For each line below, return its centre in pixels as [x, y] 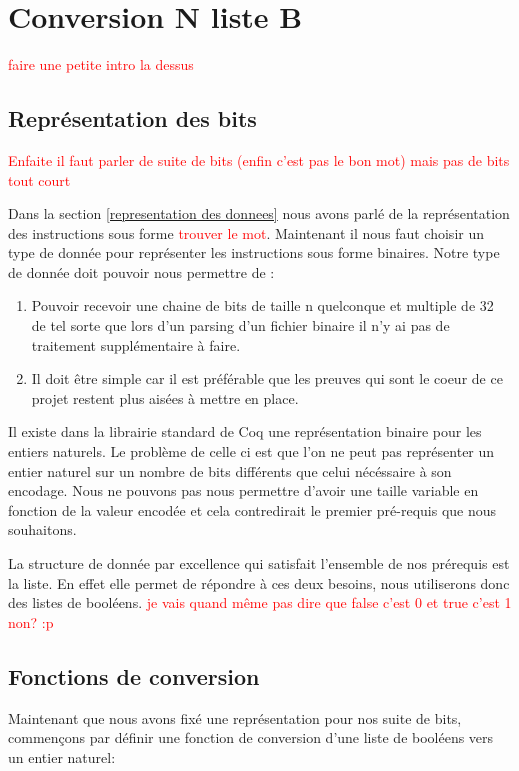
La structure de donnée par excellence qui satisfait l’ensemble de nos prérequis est [259, 563]
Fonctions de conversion [134, 675]
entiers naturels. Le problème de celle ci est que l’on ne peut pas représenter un [251, 451]
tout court [39, 179]
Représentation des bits [132, 118]
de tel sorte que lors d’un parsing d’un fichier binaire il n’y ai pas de [240, 325]
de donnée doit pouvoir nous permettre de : [141, 271]
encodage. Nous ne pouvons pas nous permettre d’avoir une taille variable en [243, 490]
